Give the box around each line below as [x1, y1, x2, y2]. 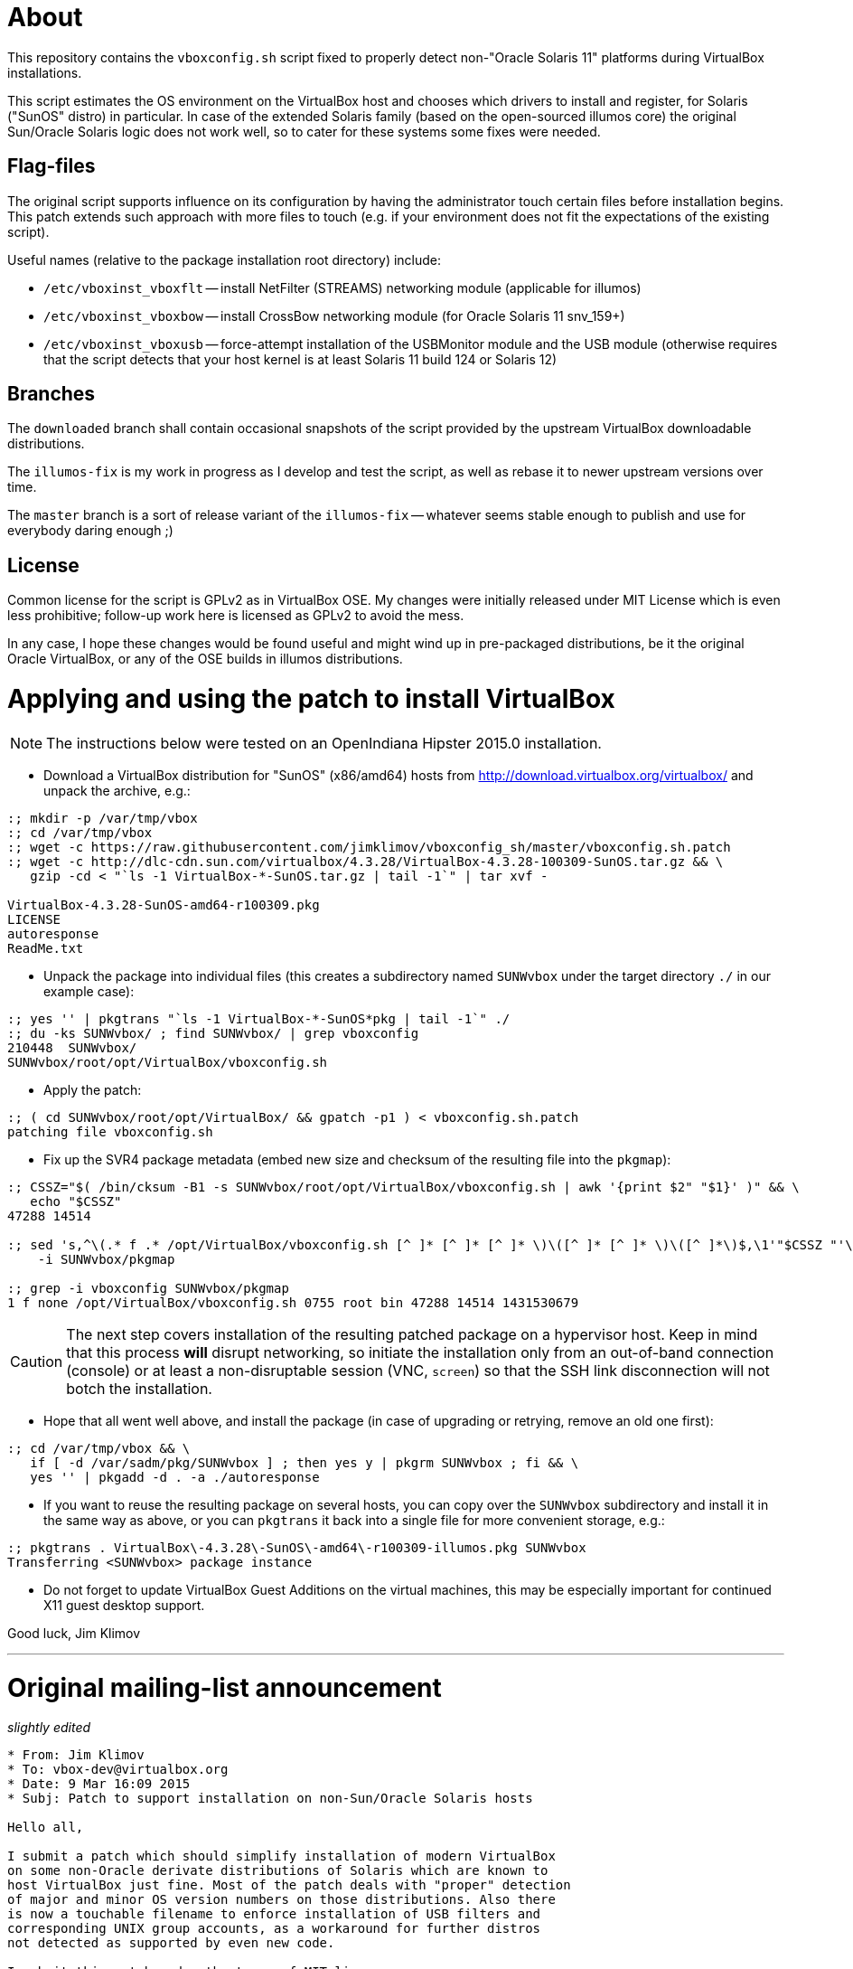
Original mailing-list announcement [7, 1672, 442, 1703]
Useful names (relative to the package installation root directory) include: [7, 251, 442, 268]
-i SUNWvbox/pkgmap [37, 1251, 175, 1267]
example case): [43, 983, 135, 999]
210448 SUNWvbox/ [7, 1040, 137, 1055]
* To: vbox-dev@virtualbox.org [7, 1762, 229, 1777]
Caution [10, 1352, 63, 1371]
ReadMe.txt [7, 940, 84, 956]
